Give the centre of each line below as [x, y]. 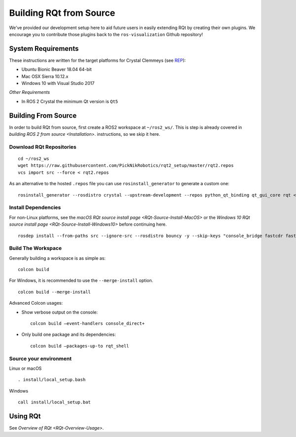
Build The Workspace [35, 248]
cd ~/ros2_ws [34, 159]
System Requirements [44, 49]
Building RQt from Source [62, 13]
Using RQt [25, 416]
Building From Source [43, 115]
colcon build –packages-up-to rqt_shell [80, 346]
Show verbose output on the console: [60, 312]
